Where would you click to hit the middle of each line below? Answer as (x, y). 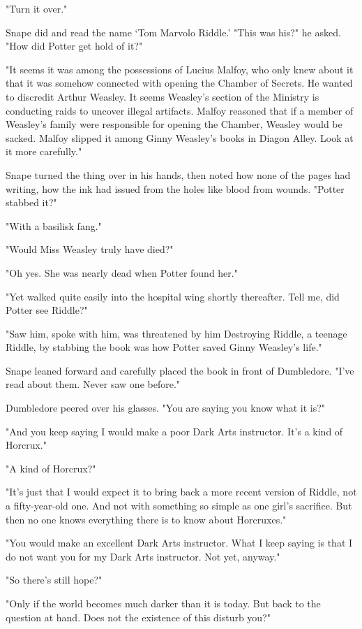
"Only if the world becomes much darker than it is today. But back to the (163, 603)
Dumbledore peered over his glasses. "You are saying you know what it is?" (166, 408)
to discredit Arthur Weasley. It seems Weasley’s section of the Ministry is (163, 96)
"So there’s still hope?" (54, 580)
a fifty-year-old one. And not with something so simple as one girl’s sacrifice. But (179, 506)
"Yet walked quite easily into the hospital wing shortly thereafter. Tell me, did (173, 296)
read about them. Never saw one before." (93, 384)
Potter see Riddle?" (47, 310)
